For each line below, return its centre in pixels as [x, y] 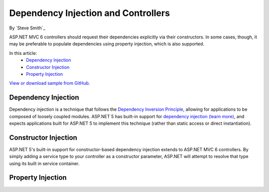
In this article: [23, 53]
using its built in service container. [44, 163]
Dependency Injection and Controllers [90, 13]
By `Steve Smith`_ [27, 28]
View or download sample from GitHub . [50, 83]
